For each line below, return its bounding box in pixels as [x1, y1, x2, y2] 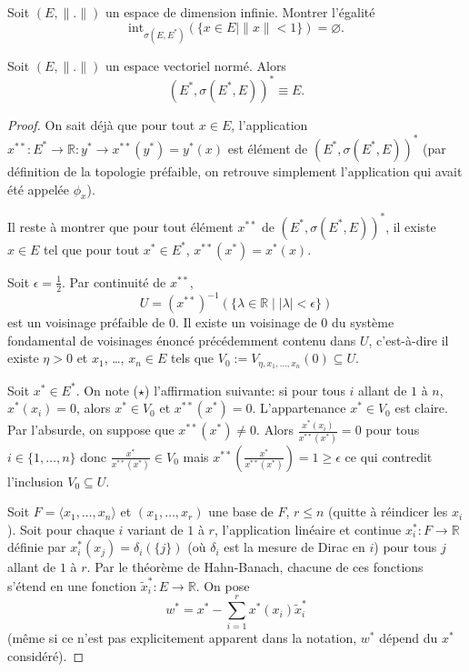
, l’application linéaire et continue [214, 519, 402, 538]
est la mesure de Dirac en [224, 537, 365, 557]
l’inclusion [7, 471, 64, 490]
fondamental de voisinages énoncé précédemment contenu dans [7, 330, 356, 349]
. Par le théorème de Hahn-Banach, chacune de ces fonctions [86, 557, 424, 577]
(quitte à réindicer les [328, 502, 448, 521]
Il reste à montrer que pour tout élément [7, 216, 234, 236]
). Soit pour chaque [7, 519, 115, 538]
